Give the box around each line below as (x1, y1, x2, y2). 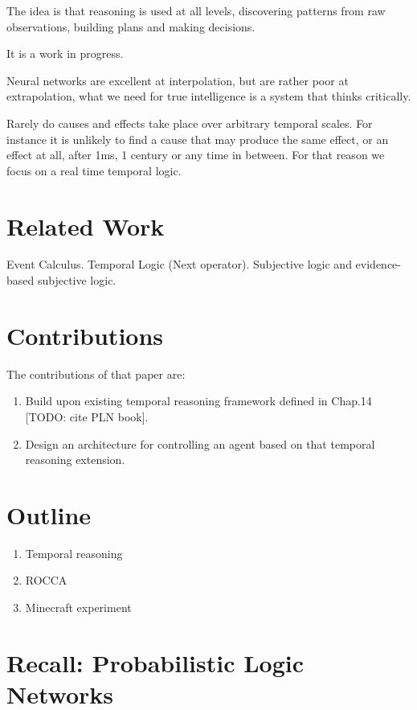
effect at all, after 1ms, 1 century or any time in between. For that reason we (6, 146, 385, 163)
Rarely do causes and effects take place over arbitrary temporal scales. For (6, 114, 373, 131)
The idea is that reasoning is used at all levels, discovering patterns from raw (6, 2, 386, 18)
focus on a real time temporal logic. (6, 162, 182, 179)
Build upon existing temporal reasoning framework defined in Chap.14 (25, 392, 372, 409)
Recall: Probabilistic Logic (6, 646, 305, 679)
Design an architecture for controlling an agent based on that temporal (25, 435, 375, 452)
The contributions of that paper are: (6, 365, 186, 382)
